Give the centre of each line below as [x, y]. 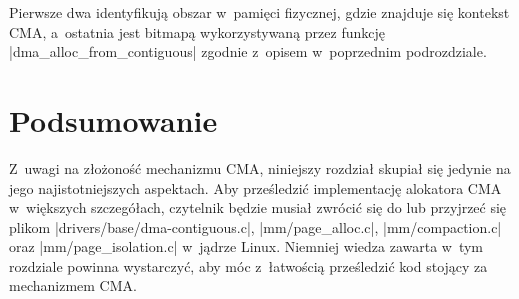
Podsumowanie [113, 119]
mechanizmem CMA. [73, 285]
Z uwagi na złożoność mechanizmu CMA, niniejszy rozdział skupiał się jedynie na [260, 167]
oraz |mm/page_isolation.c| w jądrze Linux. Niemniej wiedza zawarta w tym [246, 246]
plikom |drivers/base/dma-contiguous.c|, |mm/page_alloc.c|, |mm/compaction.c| [255, 226]
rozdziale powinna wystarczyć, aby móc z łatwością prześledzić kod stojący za [248, 265]
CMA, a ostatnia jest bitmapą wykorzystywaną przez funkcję [197, 31]
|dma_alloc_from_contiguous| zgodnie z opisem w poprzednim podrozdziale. [248, 51]
